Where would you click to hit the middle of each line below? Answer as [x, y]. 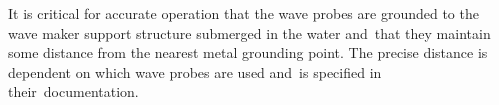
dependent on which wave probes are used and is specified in [195, 71]
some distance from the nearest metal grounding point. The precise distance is [248, 52]
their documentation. [73, 91]
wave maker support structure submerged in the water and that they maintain [249, 32]
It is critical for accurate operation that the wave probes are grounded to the [243, 13]
